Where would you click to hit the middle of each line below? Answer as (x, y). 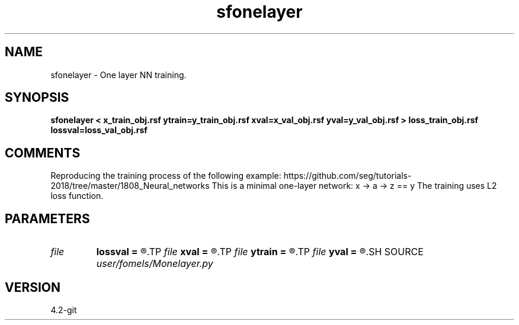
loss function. (77, 196)
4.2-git (64, 310)
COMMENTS (43, 153)
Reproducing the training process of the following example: (166, 176)
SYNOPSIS (37, 98)
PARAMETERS (47, 218)
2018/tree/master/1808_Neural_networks (130, 186)
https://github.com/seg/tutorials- (347, 176)
